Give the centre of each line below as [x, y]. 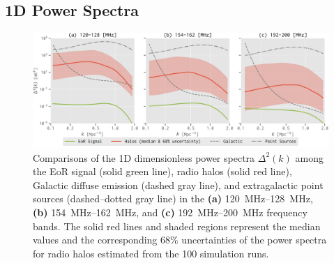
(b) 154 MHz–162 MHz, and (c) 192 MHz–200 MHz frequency [170, 212]
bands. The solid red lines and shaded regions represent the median [177, 226]
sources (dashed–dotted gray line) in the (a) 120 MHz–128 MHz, [173, 198]
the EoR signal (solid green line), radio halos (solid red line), [162, 171]
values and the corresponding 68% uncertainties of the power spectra [180, 240]
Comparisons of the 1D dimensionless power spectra [144, 157]
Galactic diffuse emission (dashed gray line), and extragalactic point [178, 185]
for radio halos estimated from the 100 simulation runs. [151, 253]
